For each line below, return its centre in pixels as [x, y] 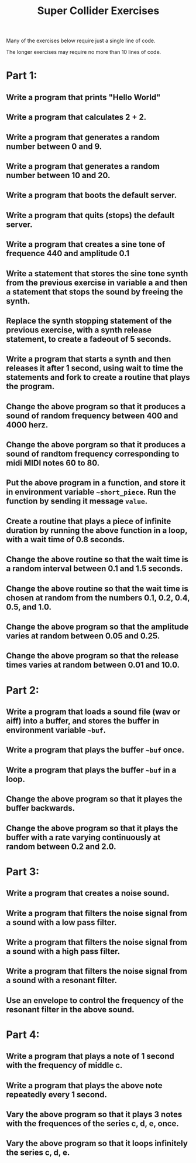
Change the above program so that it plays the [92, 828]
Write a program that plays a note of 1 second [90, 1056]
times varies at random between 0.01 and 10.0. [93, 665]
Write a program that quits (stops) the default [90, 215]
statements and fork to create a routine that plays [98, 377]
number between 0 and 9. [54, 146]
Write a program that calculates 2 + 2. [76, 118]
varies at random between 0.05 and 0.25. [83, 636]
